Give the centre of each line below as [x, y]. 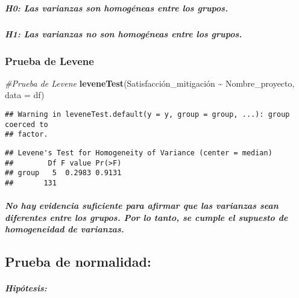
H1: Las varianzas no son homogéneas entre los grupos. [124, 33]
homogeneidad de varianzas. [65, 229]
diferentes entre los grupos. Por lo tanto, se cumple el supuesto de [146, 217]
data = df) [25, 95]
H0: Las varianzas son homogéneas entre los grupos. [117, 8]
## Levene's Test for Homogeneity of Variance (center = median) [139, 153]
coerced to [27, 124]
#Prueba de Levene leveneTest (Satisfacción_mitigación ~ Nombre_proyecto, [150, 83]
